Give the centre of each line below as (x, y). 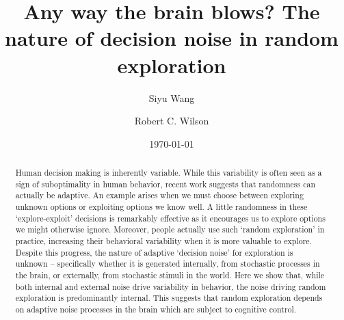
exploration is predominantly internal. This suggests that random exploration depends (169, 298)
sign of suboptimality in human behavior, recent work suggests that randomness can (166, 184)
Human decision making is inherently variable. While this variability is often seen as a (169, 173)
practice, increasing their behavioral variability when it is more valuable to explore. (163, 241)
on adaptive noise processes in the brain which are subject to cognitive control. (156, 309)
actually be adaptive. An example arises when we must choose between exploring (159, 195)
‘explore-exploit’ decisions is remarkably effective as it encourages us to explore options (170, 218)
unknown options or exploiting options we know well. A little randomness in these (161, 207)
